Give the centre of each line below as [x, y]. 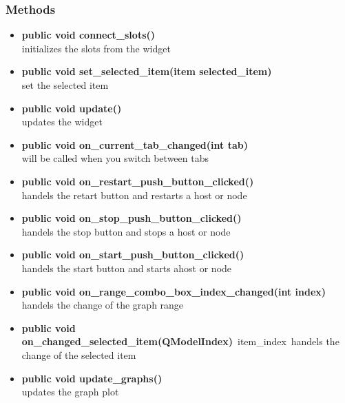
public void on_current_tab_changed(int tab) [135, 144]
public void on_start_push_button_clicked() [133, 255]
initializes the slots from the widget [96, 48]
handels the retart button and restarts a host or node [134, 195]
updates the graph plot [70, 392]
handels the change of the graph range [103, 305]
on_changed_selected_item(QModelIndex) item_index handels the [180, 341]
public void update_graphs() [92, 378]
